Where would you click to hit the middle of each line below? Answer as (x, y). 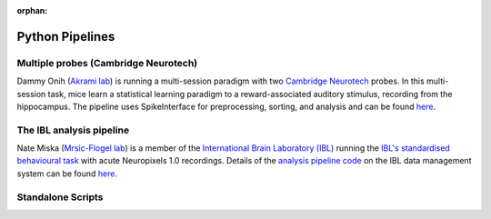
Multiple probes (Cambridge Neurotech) (107, 63)
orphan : (32, 10)
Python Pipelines (66, 36)
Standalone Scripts (60, 197)
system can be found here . (67, 174)
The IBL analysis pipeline (73, 130)
